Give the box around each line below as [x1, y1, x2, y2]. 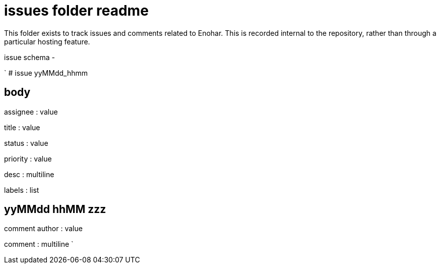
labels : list [4, 185, 39, 194]
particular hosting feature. [4, 37, 90, 46]
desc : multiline [4, 170, 54, 179]
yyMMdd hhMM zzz [4, 203, 106, 216]
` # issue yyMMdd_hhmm [4, 68, 88, 77]
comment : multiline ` [4, 240, 74, 249]
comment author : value [4, 224, 83, 233]
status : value [4, 138, 48, 147]
